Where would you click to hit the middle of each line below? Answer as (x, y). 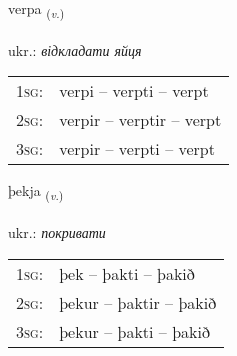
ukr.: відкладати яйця (75, 49)
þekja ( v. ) (36, 192)
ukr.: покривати (57, 232)
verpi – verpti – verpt (134, 91)
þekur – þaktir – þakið (138, 302)
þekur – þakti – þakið (134, 331)
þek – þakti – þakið (127, 273)
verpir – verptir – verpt (140, 120)
